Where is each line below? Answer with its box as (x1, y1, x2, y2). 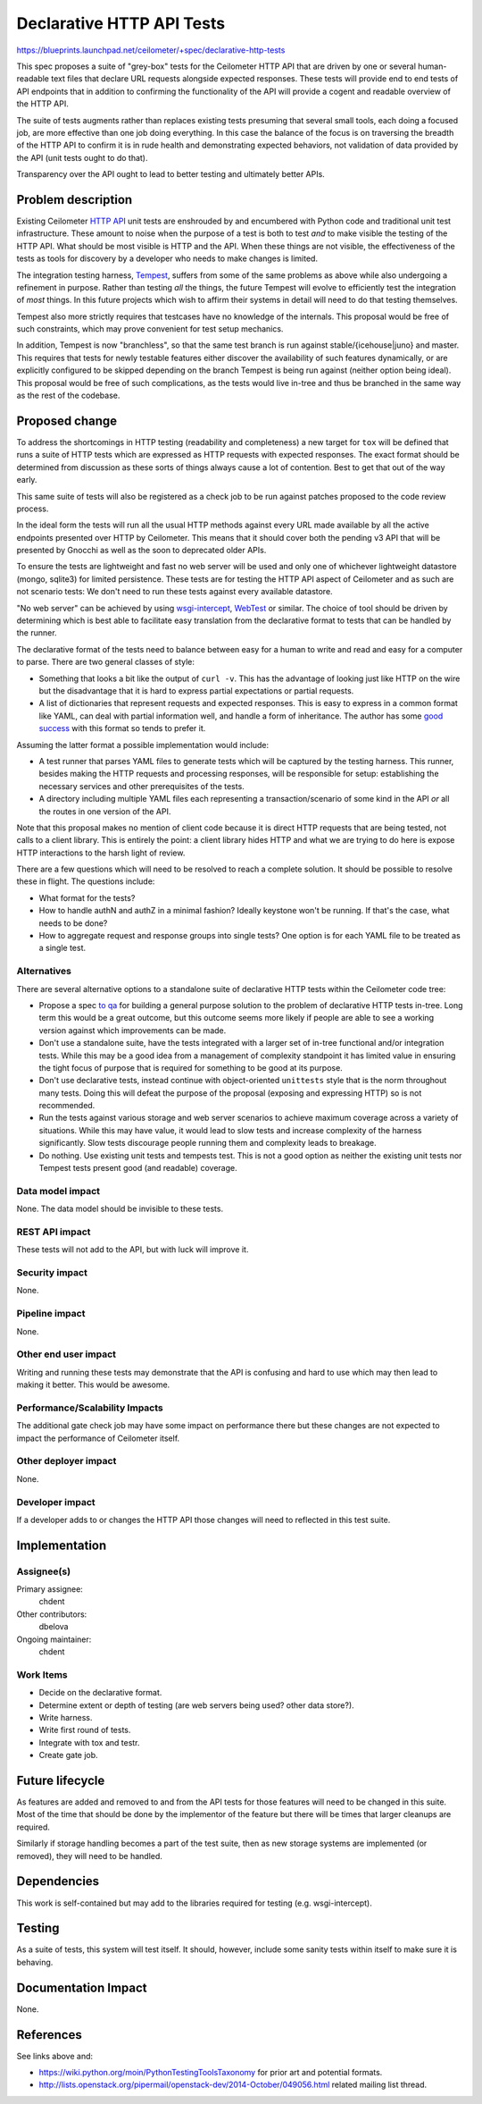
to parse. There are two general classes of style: (16, 657, 195, 668)
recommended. (38, 1100, 96, 1111)
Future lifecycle (16, 1772, 105, 1788)
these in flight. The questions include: (16, 876, 155, 887)
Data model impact (16, 1184, 101, 1197)
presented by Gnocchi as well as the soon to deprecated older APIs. (16, 545, 267, 556)
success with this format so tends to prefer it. (38, 723, 206, 734)
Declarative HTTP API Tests (16, 13, 226, 33)
